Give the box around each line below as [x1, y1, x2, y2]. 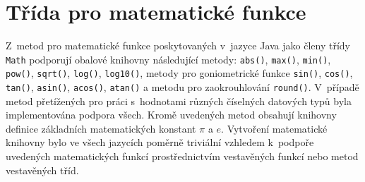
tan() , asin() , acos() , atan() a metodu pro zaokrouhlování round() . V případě [6, 80, 359, 95]
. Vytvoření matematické [221, 121, 328, 135]
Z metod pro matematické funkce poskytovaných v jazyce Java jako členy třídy [6, 38, 350, 53]
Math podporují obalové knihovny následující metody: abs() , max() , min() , [6, 51, 331, 66]
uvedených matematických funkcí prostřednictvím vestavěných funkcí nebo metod [6, 149, 359, 164]
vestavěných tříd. [6, 162, 79, 177]
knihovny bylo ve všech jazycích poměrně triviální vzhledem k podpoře [6, 135, 314, 150]
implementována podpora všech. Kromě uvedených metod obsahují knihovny [6, 107, 337, 122]
